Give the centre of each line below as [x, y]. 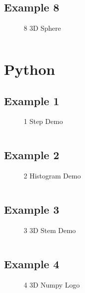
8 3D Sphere [42, 28]
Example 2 [32, 155]
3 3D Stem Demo [50, 230]
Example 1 [32, 100]
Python [30, 69]
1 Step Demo [43, 121]
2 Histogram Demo [52, 176]
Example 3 [32, 209]
